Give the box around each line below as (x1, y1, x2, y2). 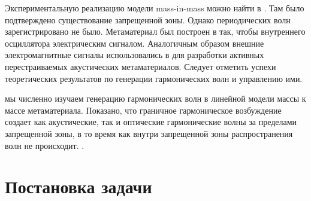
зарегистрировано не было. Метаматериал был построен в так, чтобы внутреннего (5, 25, 306, 38)
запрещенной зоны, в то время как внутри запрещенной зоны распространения (5, 127, 293, 139)
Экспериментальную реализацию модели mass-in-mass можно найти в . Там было (5, 2, 304, 14)
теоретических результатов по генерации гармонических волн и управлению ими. (5, 72, 303, 84)
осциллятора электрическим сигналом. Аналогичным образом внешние (5, 36, 264, 49)
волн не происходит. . (5, 139, 84, 151)
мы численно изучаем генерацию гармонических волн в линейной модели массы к (5, 92, 306, 105)
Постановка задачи (5, 174, 152, 199)
